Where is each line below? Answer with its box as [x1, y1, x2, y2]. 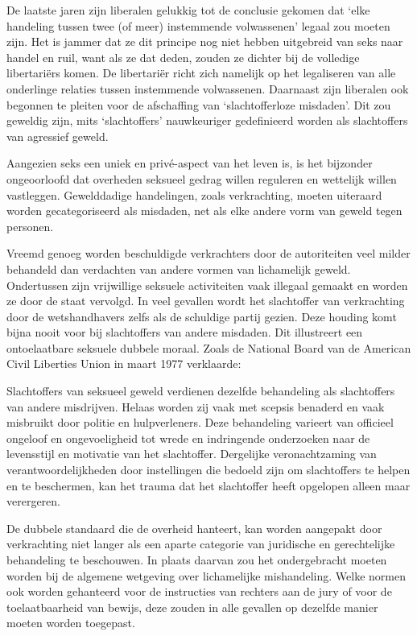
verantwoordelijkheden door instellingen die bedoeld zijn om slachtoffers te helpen [6, 461, 411, 478]
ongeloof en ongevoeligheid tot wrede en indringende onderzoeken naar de [6, 429, 370, 446]
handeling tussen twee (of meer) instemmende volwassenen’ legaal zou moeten [6, 17, 390, 34]
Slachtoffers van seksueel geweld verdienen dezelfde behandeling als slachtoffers [6, 382, 395, 399]
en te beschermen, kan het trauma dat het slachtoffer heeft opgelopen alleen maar [6, 477, 411, 494]
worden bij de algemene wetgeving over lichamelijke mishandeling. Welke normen [6, 567, 407, 584]
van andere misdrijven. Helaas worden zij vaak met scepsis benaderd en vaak [6, 398, 385, 415]
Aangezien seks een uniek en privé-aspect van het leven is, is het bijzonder [6, 155, 373, 171]
